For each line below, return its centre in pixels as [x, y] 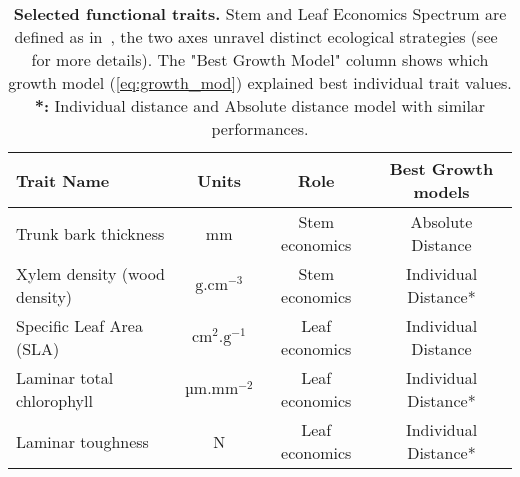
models [441, 191]
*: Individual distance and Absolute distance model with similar [260, 105]
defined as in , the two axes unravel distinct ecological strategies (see [256, 36]
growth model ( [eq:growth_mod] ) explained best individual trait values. [260, 82]
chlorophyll [54, 400]
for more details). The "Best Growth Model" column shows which [260, 59]
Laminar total [65, 377]
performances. [260, 128]
